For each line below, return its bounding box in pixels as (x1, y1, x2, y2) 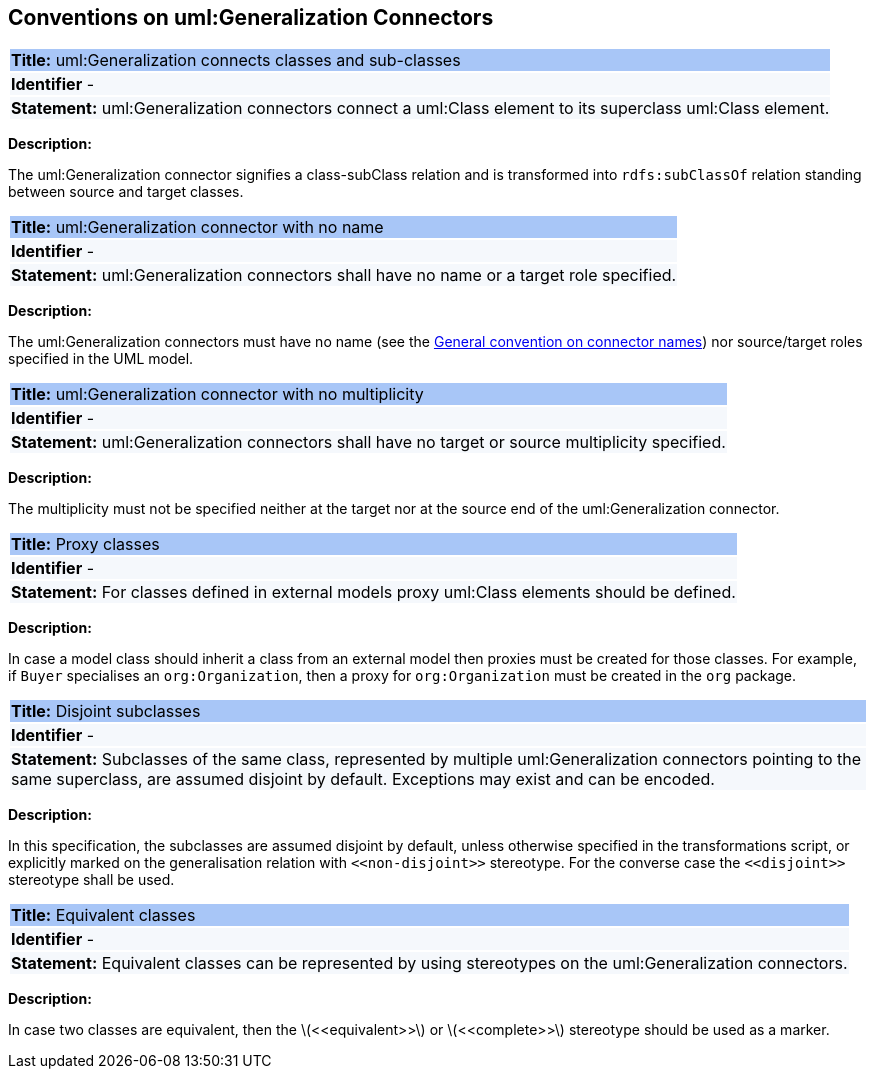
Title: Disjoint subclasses (11, 701, 201, 722)
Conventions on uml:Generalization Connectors (8, 5, 494, 30)
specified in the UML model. (8, 350, 194, 368)
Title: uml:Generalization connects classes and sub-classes (11, 50, 461, 71)
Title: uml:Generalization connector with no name (11, 217, 384, 238)
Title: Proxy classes (11, 534, 160, 555)
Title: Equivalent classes (11, 905, 196, 926)
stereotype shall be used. (8, 871, 175, 889)
